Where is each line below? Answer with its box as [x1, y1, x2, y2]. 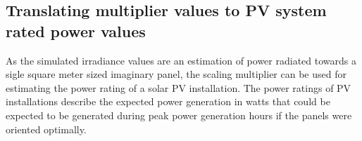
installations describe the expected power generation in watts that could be [6, 94, 330, 109]
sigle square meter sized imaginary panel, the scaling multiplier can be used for [6, 67, 347, 81]
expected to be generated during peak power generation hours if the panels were [6, 107, 352, 122]
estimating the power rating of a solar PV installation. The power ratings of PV [6, 80, 351, 95]
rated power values [6, 20, 146, 41]
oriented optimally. [6, 121, 87, 136]
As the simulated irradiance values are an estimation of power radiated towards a [6, 53, 356, 67]
